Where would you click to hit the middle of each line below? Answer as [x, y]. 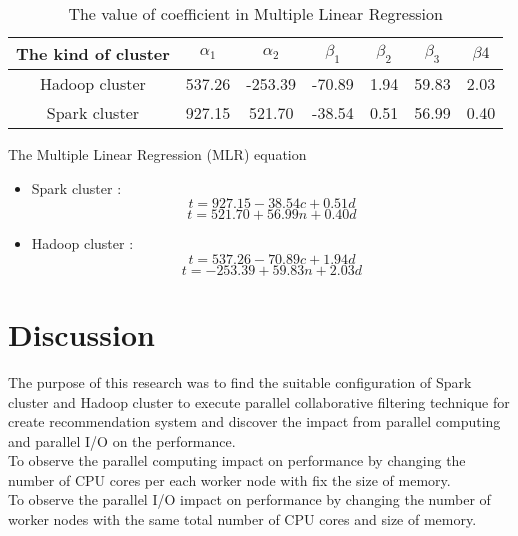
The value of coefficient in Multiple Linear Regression [255, 13]
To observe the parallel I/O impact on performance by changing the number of [249, 499]
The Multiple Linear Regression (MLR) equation [157, 154]
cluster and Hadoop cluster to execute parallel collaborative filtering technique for [259, 401]
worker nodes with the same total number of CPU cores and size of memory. [242, 519]
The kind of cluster [93, 53]
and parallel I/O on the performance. [122, 440]
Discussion [81, 333]
